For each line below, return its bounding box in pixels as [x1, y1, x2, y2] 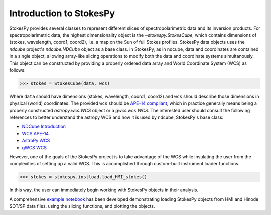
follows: [9, 67, 26, 73]
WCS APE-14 [22, 130, 49, 136]
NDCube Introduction [22, 123, 66, 130]
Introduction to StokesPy [9, 8, 115, 19]
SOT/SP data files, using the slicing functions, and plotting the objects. [9, 203, 155, 209]
